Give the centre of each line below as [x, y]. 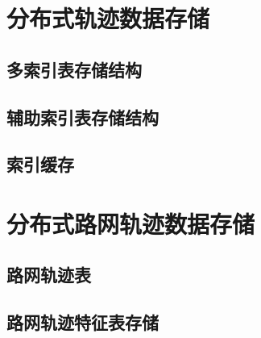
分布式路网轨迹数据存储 [131, 223]
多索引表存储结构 [74, 69]
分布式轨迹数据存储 [108, 18]
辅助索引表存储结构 [83, 117]
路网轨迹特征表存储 [83, 322]
